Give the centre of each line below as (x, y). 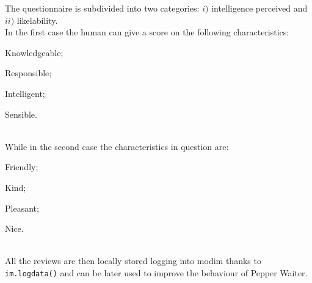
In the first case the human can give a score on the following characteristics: (147, 32)
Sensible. (21, 114)
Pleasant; (22, 208)
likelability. (37, 20)
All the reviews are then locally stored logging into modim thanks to (133, 261)
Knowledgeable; (34, 52)
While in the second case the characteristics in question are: (117, 146)
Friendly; (22, 167)
